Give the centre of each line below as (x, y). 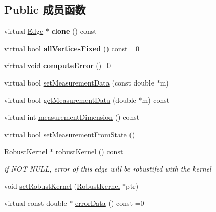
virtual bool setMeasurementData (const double (79, 82)
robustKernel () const (89, 151)
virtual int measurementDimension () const (72, 117)
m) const (156, 100)
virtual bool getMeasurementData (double (70, 100)
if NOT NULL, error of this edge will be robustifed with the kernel (108, 168)
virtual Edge (24, 31)
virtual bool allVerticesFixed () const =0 (72, 48)
